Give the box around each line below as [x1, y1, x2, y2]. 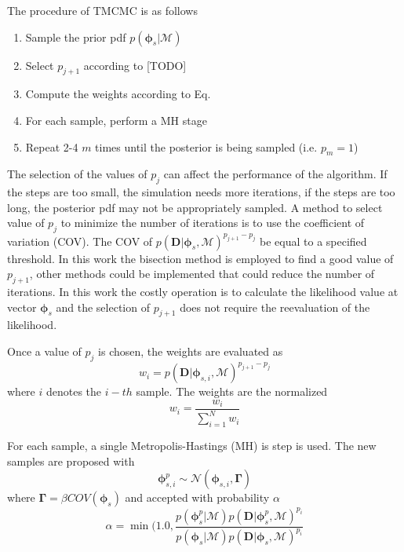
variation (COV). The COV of [7, 232, 153, 249]
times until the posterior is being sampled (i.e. [95, 138, 318, 155]
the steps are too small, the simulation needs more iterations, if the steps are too [7, 184, 395, 200]
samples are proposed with [7, 452, 135, 469]
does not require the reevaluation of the [180, 298, 370, 315]
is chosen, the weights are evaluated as [98, 343, 283, 360]
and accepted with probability [125, 489, 270, 506]
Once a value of [7, 343, 82, 360]
